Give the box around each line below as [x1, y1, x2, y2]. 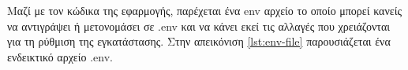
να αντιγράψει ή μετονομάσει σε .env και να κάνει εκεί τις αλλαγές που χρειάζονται [7, 17, 391, 34]
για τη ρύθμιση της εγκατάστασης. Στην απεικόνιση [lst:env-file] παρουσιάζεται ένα [7, 33, 391, 50]
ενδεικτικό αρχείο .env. [7, 48, 113, 64]
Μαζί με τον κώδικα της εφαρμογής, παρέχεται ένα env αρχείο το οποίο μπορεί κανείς [7, 2, 402, 18]
